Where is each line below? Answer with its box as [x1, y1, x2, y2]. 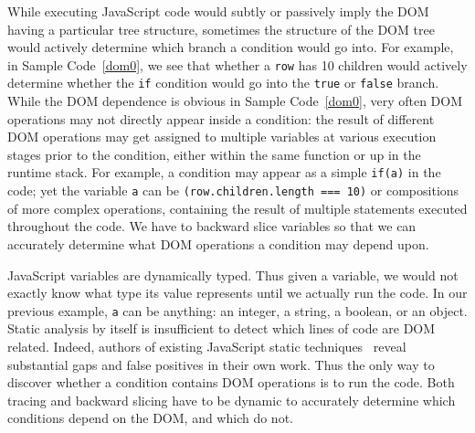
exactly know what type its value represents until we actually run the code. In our [7, 283, 468, 302]
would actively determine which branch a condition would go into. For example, [7, 37, 454, 57]
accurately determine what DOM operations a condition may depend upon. [7, 234, 429, 253]
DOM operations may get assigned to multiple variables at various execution [7, 127, 437, 146]
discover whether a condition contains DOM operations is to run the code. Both [7, 373, 455, 392]
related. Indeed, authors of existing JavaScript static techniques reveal [7, 337, 406, 355]
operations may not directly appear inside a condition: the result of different [7, 109, 435, 128]
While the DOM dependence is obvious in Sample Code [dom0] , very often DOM [7, 91, 463, 111]
